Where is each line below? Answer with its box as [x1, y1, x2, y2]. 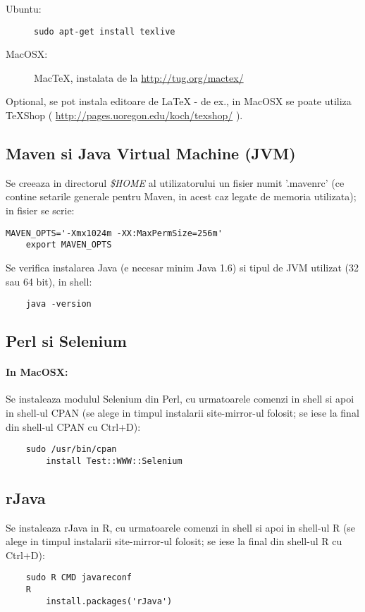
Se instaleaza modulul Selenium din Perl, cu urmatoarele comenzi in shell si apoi [6, 391, 354, 406]
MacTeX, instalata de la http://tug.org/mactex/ [34, 70, 244, 85]
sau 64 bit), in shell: [6, 274, 92, 288]
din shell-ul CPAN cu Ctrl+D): [6, 419, 141, 434]
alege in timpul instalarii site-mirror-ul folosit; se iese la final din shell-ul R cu [6, 534, 342, 549]
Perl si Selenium [6, 330, 127, 352]
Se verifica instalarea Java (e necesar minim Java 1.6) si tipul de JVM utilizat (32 [6, 259, 359, 274]
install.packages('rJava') [46, 596, 173, 606]
